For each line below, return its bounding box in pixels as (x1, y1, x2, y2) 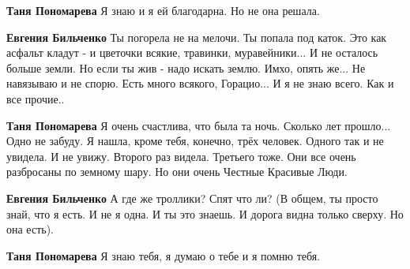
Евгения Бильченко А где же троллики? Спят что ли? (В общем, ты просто (6, 189, 378, 206)
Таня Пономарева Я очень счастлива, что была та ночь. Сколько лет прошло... (6, 117, 391, 133)
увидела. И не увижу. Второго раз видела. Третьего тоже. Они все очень (6, 148, 356, 164)
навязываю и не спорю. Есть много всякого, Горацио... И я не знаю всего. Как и (6, 75, 394, 92)
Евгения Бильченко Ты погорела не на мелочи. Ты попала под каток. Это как (6, 28, 387, 45)
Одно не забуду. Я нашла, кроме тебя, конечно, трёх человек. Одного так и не (6, 133, 384, 149)
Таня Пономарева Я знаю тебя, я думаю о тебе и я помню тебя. (6, 247, 321, 263)
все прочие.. (6, 90, 65, 106)
